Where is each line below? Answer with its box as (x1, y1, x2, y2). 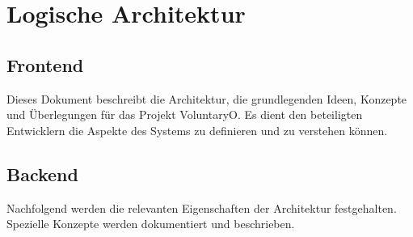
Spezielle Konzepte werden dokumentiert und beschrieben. (6, 215, 295, 232)
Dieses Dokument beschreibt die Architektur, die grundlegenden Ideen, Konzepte (6, 90, 407, 107)
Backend (6, 161, 78, 186)
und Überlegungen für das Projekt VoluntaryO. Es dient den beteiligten (6, 106, 363, 123)
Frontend (6, 52, 84, 77)
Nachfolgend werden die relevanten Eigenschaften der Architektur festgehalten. (6, 199, 397, 216)
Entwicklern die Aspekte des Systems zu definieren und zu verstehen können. (6, 121, 388, 138)
